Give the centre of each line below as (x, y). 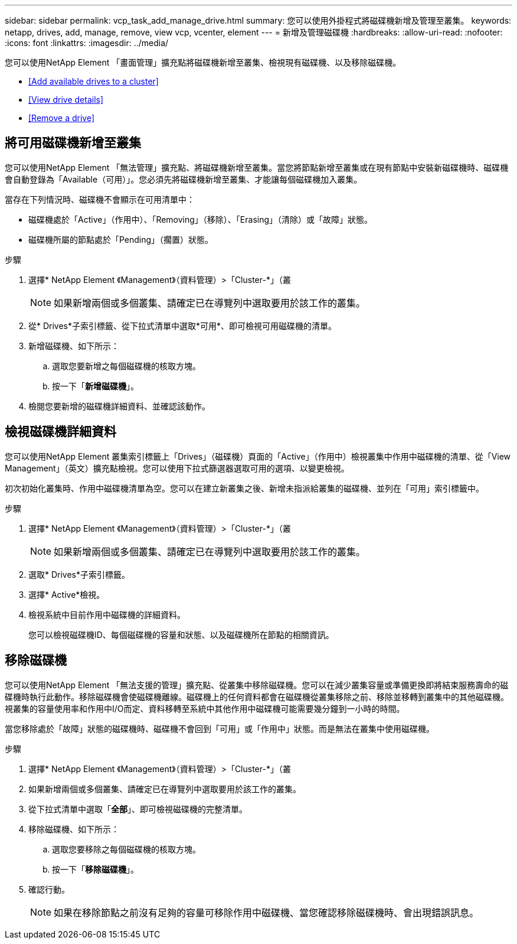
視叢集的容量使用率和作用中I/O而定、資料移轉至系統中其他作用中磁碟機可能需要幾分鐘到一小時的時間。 (205, 708)
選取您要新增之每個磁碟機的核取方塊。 (126, 366)
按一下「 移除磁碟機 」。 (95, 869)
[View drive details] (66, 100)
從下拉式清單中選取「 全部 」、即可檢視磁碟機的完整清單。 (138, 809)
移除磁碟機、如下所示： (74, 829)
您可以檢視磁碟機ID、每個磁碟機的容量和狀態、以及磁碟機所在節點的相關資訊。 (181, 634)
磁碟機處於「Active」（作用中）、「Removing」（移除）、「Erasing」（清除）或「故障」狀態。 (201, 219)
